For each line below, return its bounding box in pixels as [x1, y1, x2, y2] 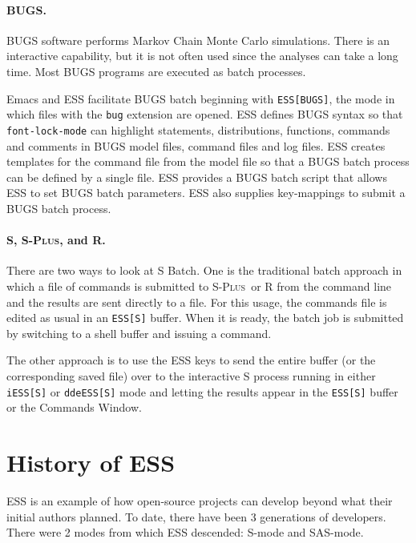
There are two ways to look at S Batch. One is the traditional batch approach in [6, 262, 402, 279]
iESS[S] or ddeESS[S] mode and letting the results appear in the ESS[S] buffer [6, 383, 398, 400]
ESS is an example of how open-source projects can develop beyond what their [6, 492, 393, 509]
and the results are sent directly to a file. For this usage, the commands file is [6, 293, 387, 310]
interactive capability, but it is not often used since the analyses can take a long [6, 47, 398, 64]
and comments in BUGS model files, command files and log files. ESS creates [6, 137, 386, 154]
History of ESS [6, 445, 176, 478]
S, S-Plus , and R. [6, 231, 106, 248]
